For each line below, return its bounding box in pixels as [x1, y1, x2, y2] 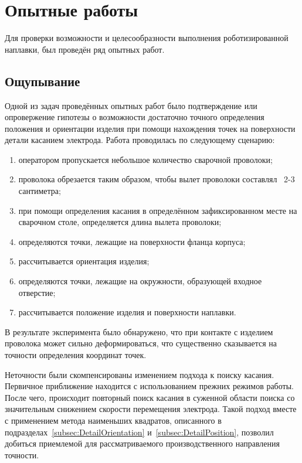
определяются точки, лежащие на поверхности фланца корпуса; [18, 235, 246, 247]
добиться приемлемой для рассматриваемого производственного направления [5, 437, 280, 450]
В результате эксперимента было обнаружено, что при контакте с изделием [5, 325, 273, 338]
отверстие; [18, 286, 56, 298]
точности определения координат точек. [5, 349, 147, 361]
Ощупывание [5, 72, 80, 90]
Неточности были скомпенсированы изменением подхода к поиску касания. [5, 368, 274, 380]
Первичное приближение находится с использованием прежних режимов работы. [5, 380, 294, 392]
